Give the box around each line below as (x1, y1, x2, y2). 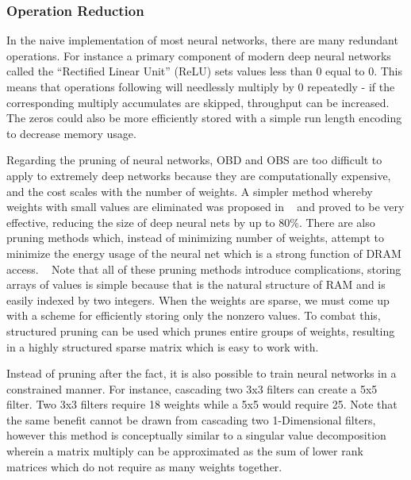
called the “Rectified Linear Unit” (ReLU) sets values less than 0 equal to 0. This (6, 63, 402, 79)
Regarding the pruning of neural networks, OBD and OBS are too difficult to (6, 152, 382, 168)
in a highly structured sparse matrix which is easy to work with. (6, 338, 319, 355)
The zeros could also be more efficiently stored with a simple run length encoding (6, 109, 402, 126)
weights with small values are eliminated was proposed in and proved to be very (6, 198, 405, 215)
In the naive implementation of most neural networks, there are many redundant (6, 32, 398, 48)
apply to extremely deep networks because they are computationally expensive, (6, 167, 391, 183)
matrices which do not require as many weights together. (6, 458, 282, 474)
